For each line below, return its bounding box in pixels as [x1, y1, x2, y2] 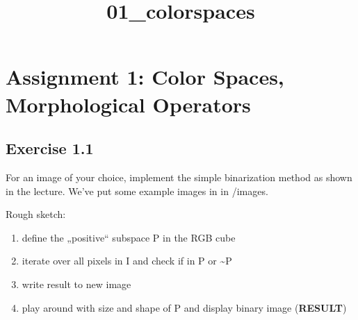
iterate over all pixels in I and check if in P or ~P [22, 253, 232, 268]
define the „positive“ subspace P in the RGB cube [22, 230, 236, 244]
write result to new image [22, 276, 131, 291]
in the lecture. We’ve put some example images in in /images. [6, 183, 268, 198]
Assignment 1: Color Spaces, [6, 62, 284, 91]
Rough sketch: [6, 207, 66, 221]
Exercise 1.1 [6, 137, 94, 159]
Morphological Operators [6, 90, 251, 118]
